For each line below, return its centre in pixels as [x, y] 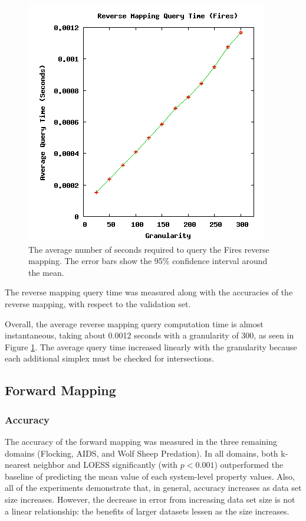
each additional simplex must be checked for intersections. [110, 358]
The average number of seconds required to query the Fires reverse [149, 249]
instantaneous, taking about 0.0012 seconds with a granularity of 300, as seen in [149, 335]
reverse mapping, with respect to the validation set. [98, 303]
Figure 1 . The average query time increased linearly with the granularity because [151, 346]
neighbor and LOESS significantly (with [106, 465]
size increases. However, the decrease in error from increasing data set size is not [150, 499]
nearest [18, 465]
